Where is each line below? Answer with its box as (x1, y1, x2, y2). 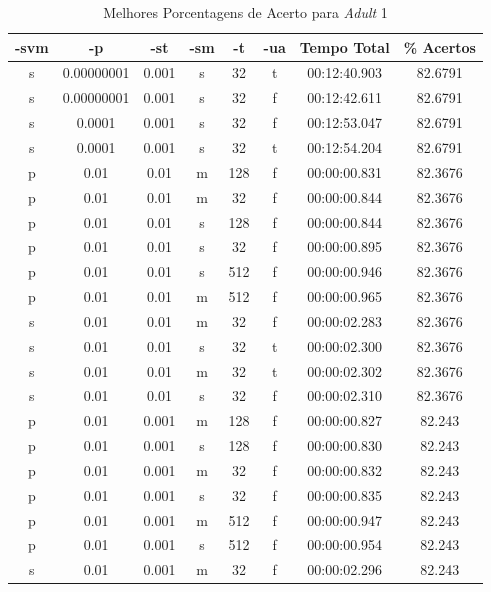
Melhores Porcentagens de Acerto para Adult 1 (103, 2, 388, 22)
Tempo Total (299, 36, 390, 57)
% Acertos (403, 36, 476, 57)
